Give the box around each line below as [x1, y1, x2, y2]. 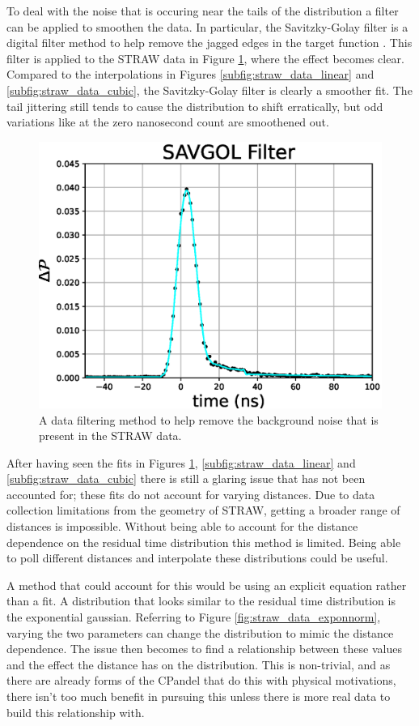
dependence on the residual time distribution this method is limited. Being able [6, 533, 401, 550]
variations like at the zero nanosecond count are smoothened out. [6, 113, 329, 130]
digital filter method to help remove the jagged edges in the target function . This [6, 34, 413, 51]
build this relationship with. [6, 703, 145, 720]
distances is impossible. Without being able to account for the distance [6, 518, 358, 535]
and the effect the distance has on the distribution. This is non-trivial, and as [6, 656, 391, 673]
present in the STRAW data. [39, 427, 182, 444]
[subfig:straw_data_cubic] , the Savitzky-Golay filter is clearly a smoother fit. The [6, 81, 413, 98]
